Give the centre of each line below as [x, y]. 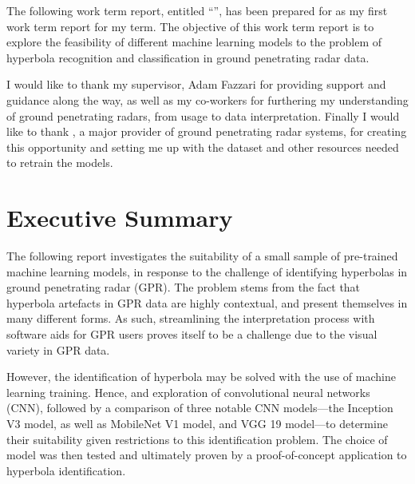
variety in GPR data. [58, 349]
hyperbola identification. [66, 470]
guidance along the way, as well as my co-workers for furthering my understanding [207, 99]
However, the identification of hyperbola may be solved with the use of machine [201, 377]
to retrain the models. [60, 163]
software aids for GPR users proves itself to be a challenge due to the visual [192, 334]
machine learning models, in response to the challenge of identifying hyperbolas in [207, 271]
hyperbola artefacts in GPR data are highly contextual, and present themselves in [207, 302]
